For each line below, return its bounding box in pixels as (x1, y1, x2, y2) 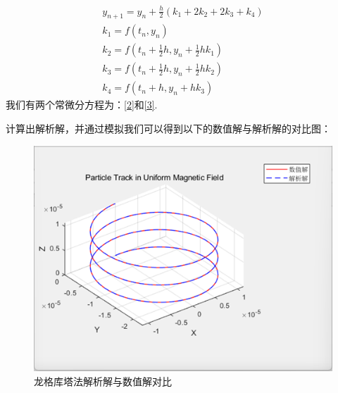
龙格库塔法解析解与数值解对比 (34, 373, 172, 388)
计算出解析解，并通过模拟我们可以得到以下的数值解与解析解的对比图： (6, 121, 331, 136)
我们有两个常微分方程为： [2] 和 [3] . (6, 97, 158, 112)
